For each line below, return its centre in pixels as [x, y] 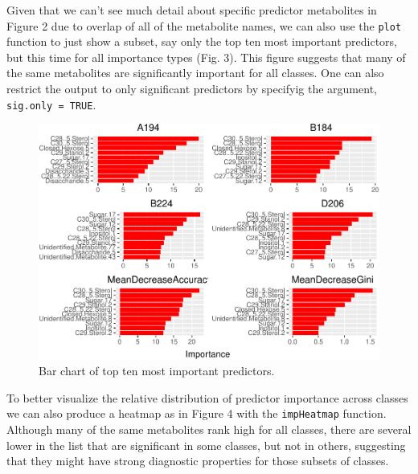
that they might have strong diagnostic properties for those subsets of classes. [198, 461]
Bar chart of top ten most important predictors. [157, 371]
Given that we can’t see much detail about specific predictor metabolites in [192, 10]
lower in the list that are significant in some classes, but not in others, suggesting [206, 445]
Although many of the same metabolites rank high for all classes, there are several [209, 429]
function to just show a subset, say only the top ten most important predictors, [202, 41]
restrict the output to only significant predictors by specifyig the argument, [192, 89]
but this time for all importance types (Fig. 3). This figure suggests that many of [206, 57]
